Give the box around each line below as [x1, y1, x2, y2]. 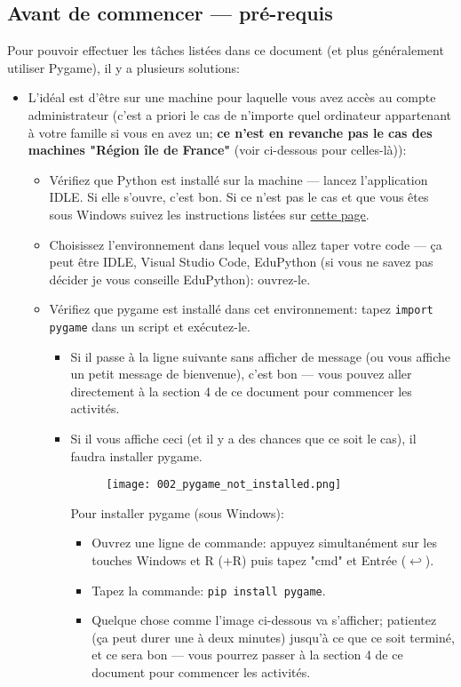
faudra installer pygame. [70, 446, 203, 465]
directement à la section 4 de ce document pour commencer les [70, 381, 412, 400]
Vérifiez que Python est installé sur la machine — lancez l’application [49, 170, 428, 188]
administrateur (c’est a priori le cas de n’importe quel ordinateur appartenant [28, 105, 451, 124]
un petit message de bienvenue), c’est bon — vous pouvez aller [70, 364, 412, 383]
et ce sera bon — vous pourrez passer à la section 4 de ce [91, 645, 403, 664]
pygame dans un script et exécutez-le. [49, 316, 250, 335]
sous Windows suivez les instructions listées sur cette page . [49, 204, 370, 223]
